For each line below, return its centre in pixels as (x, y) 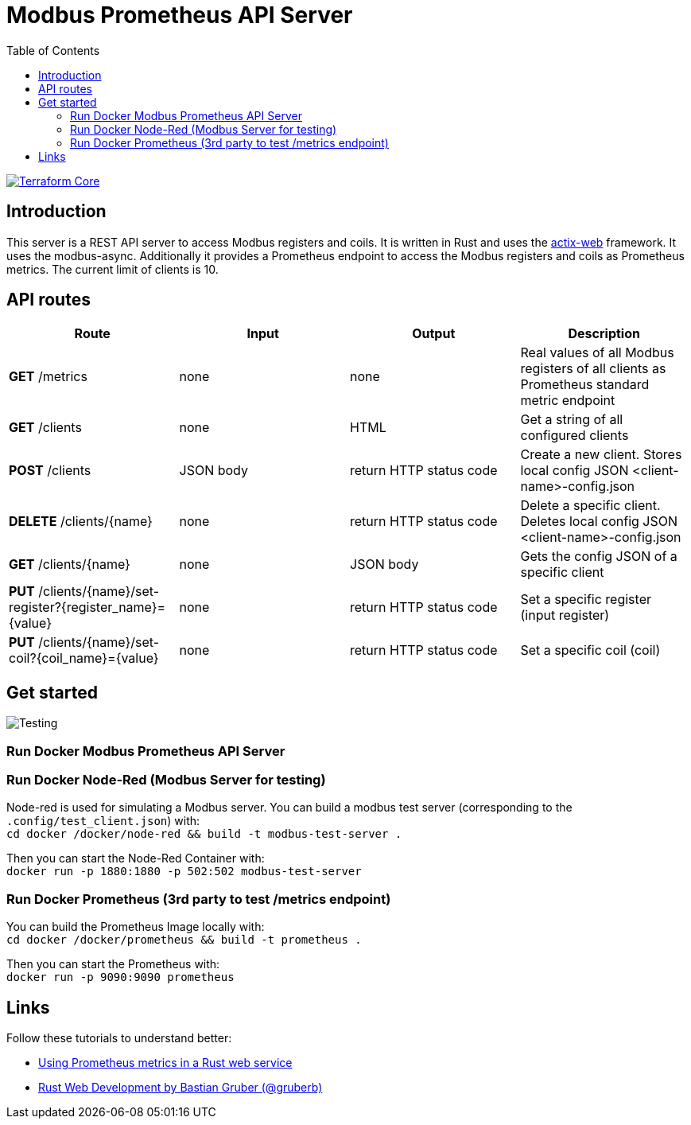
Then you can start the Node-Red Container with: (136, 858)
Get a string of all (572, 420)
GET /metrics (48, 377)
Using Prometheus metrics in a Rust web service (165, 1063)
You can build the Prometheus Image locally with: (136, 927)
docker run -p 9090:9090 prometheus (120, 977)
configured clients (575, 436)
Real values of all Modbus (597, 353)
